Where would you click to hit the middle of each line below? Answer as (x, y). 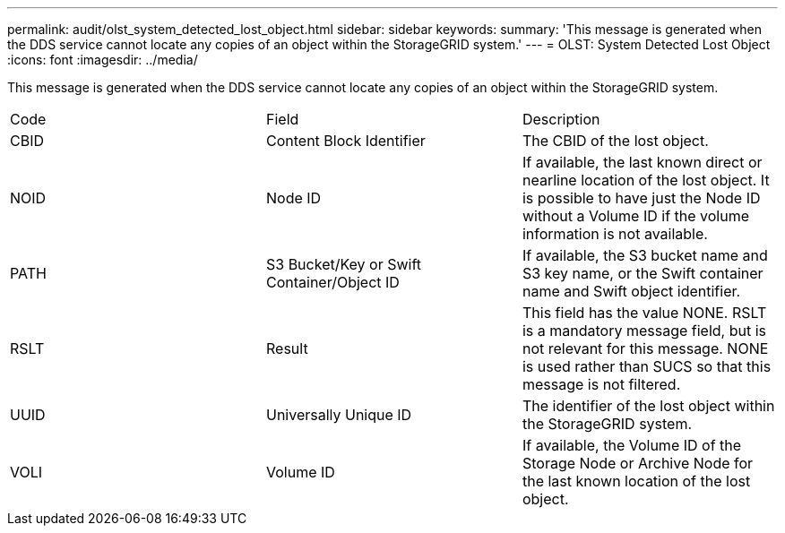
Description (561, 119)
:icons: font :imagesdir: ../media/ (103, 60)
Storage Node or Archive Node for (638, 463)
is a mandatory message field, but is (644, 331)
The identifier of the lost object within (648, 406)
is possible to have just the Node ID (641, 198)
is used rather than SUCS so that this (647, 366)
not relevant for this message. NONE (645, 348)
